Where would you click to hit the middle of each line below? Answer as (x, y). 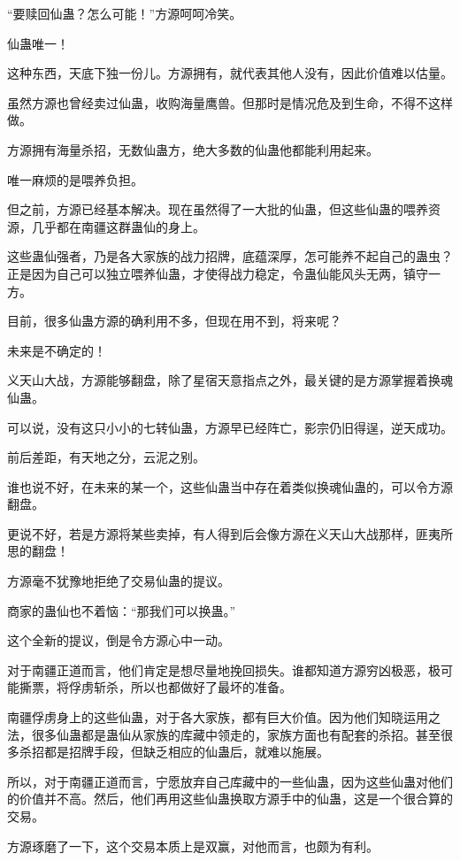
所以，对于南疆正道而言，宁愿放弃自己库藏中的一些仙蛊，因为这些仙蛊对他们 (230, 781)
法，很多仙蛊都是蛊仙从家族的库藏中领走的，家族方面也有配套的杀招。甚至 (224, 734)
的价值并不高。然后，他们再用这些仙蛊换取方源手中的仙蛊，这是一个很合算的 (230, 799)
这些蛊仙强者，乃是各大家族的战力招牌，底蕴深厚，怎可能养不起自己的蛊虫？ (230, 256)
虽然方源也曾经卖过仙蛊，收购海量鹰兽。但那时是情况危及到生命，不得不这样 (230, 102)
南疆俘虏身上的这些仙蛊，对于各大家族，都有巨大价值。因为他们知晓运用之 (224, 717)
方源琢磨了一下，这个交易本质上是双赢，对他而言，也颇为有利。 (193, 846)
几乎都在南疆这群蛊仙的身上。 (118, 226)
